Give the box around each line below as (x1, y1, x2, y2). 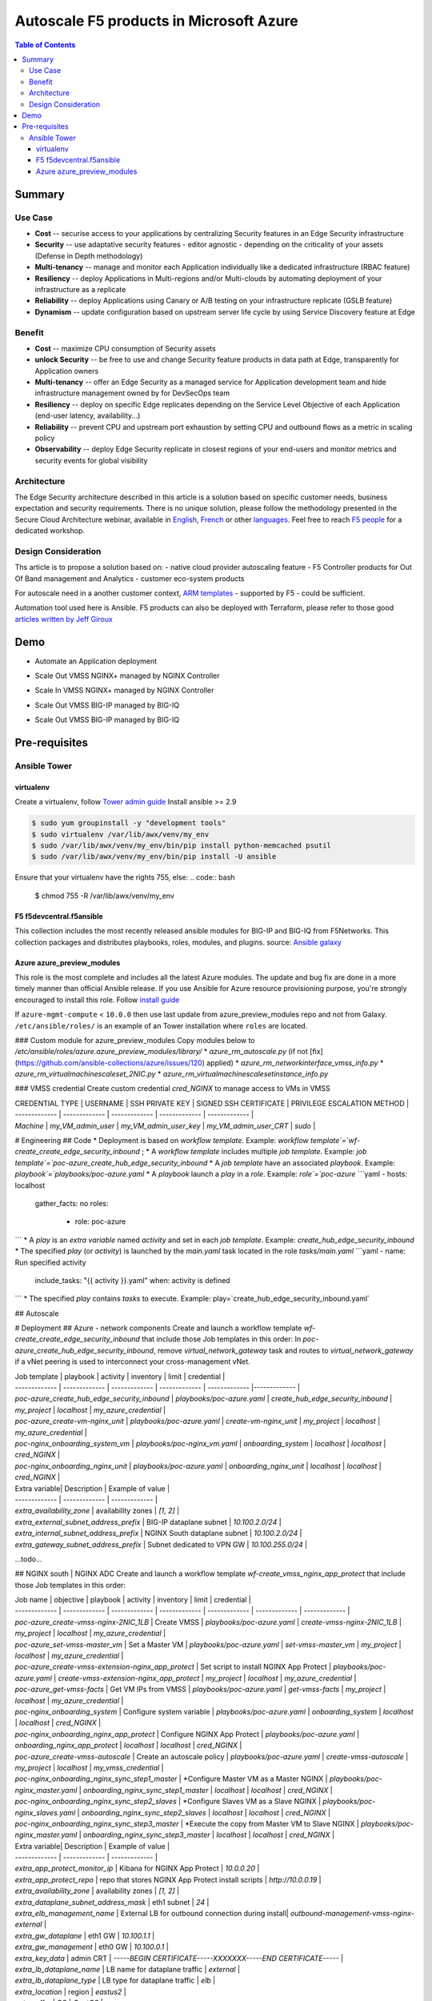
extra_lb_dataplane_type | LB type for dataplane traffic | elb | (14, 1975, 216, 1985)
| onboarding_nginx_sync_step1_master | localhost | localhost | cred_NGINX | (78, 1785, 334, 1794)
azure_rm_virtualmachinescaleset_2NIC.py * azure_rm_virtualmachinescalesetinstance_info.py (14, 1069, 329, 1079)
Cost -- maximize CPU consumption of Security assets (34, 343, 216, 353)
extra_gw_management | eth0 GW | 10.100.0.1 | (14, 1942, 170, 1952)
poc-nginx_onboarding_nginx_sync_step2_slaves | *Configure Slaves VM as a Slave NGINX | (14, 1797, 322, 1807)
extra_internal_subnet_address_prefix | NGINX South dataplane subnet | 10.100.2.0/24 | (14, 1529, 302, 1538)
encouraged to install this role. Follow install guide (14, 995, 180, 1005)
